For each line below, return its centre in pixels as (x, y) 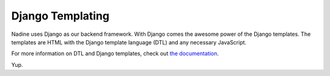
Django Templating (61, 16)
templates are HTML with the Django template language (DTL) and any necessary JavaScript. (129, 42)
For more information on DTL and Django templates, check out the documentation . (115, 54)
